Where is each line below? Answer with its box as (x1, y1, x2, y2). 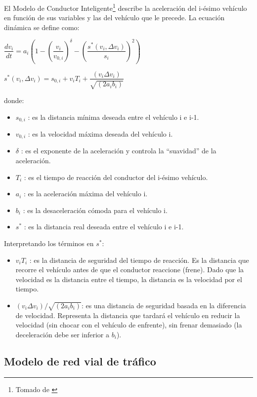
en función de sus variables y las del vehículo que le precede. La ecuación (4, 12, 225, 23)
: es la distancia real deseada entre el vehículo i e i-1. (24, 221, 184, 232)
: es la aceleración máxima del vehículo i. (24, 188, 148, 199)
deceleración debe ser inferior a (15, 329, 110, 339)
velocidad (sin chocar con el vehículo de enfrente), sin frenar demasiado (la (15, 320, 242, 330)
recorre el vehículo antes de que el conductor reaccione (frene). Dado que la (15, 264, 244, 275)
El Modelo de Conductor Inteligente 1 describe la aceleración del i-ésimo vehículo (4, 1, 247, 13)
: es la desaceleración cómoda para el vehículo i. (23, 205, 168, 215)
